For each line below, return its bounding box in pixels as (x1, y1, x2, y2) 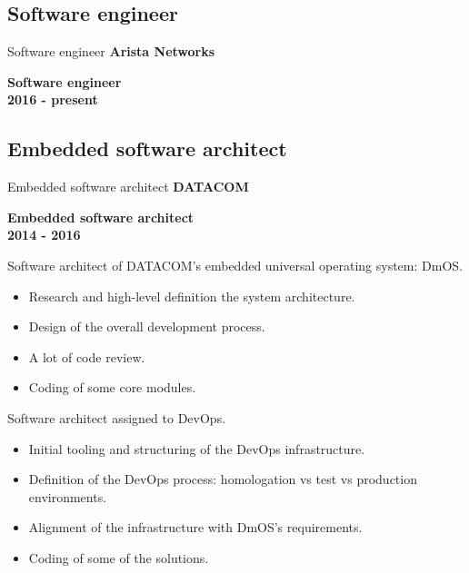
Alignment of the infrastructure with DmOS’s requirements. (28, 518, 363, 537)
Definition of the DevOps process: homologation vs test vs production (28, 469, 417, 489)
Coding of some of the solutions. (28, 548, 209, 567)
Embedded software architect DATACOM (7, 177, 249, 196)
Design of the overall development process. (28, 317, 265, 336)
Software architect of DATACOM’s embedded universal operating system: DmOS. (7, 255, 463, 274)
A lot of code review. (28, 347, 145, 366)
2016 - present (7, 90, 98, 109)
